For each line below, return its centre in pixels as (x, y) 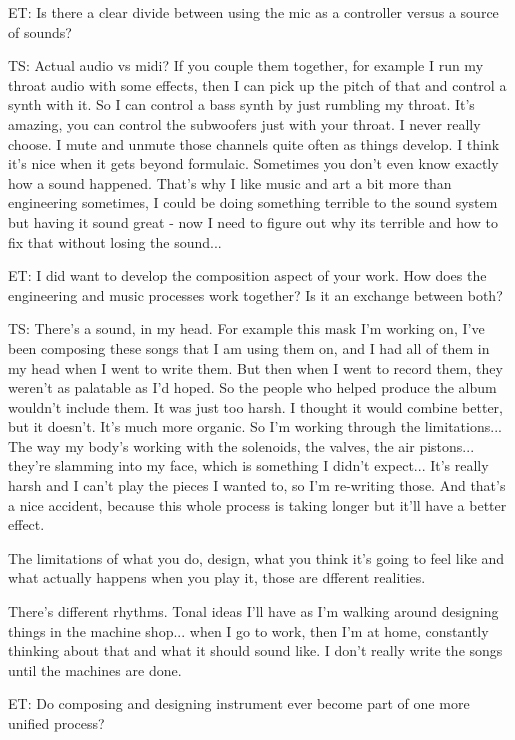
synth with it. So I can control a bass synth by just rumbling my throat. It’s (241, 104)
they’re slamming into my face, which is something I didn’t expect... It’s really (248, 465)
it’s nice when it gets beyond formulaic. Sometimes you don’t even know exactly (253, 163)
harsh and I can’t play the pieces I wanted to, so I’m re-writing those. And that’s (257, 485)
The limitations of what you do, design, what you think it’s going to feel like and (256, 557)
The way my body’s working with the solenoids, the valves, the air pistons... (241, 445)
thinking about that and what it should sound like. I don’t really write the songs (255, 650)
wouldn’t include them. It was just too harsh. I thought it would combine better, (255, 406)
